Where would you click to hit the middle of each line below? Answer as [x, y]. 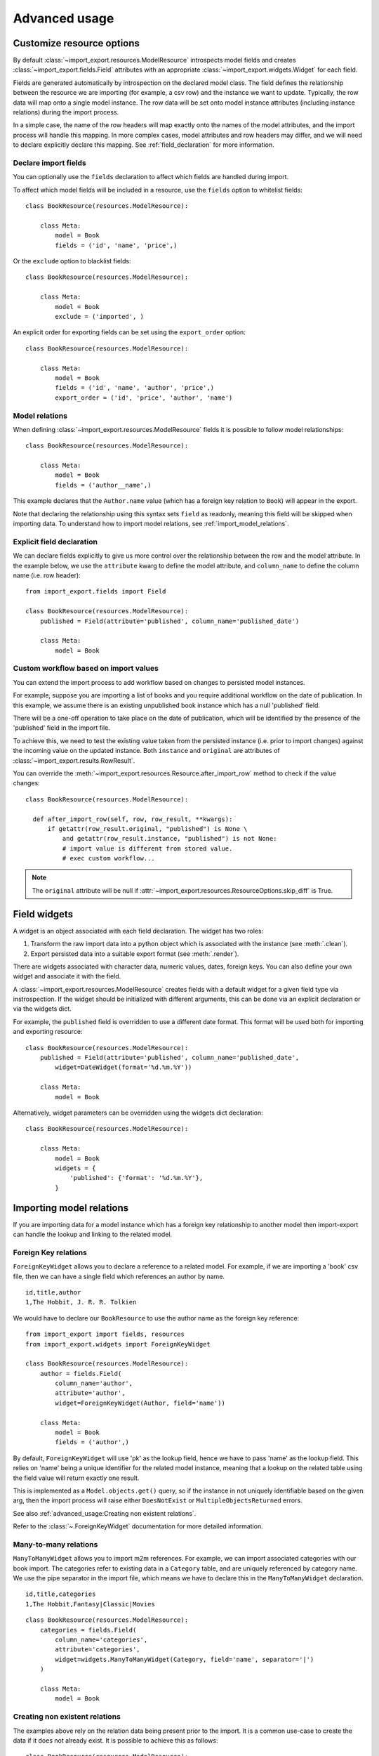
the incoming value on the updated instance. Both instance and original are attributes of [146, 751]
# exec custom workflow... [109, 858]
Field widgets [43, 914]
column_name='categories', [101, 1640]
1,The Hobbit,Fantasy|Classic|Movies [91, 1604]
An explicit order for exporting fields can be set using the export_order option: [129, 332]
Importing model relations [71, 1208]
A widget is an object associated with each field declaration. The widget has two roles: [138, 931]
